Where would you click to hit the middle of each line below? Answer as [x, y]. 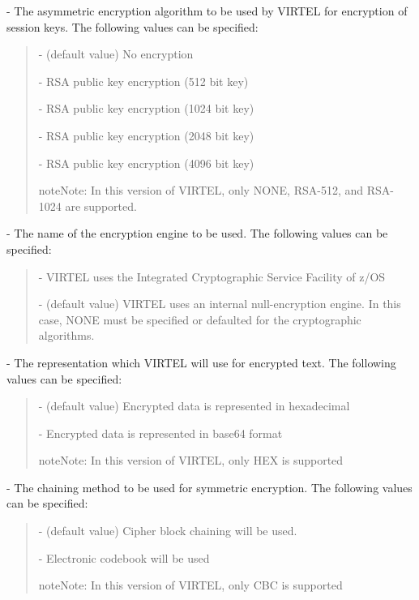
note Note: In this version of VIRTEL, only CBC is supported [190, 585]
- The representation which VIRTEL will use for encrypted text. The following [201, 362]
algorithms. [66, 335]
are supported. [101, 206]
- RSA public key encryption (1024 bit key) [146, 108]
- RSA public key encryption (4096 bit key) [146, 163]
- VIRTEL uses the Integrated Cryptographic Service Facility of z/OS [212, 276]
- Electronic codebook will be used [124, 557]
